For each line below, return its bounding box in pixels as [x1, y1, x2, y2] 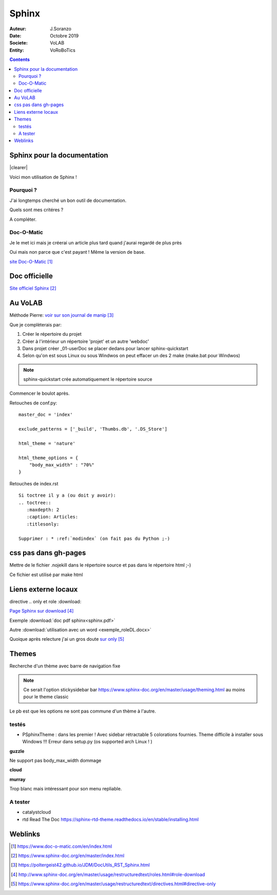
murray [9, 776, 26, 782]
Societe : [9, 40, 28, 46]
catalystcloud [22, 809, 51, 815]
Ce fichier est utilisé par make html [9, 572, 83, 578]
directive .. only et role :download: [9, 598, 82, 604]
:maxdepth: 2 [26, 506, 60, 513]
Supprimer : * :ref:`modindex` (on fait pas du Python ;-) [18, 536, 170, 541]
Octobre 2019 [50, 32, 79, 38]
